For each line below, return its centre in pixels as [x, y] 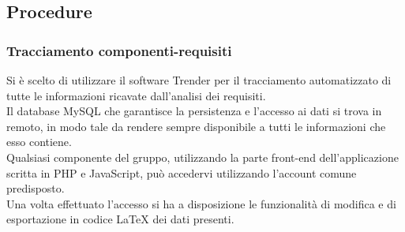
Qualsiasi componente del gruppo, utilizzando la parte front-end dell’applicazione [202, 157]
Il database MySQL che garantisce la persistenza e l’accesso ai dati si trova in [194, 111]
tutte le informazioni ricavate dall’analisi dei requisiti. [136, 95]
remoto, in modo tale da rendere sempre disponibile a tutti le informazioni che [196, 126]
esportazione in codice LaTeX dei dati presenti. [120, 219]
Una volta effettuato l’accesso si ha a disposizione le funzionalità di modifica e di [201, 203]
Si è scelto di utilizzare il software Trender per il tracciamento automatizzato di [199, 80]
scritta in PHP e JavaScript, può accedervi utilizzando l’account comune [182, 172]
